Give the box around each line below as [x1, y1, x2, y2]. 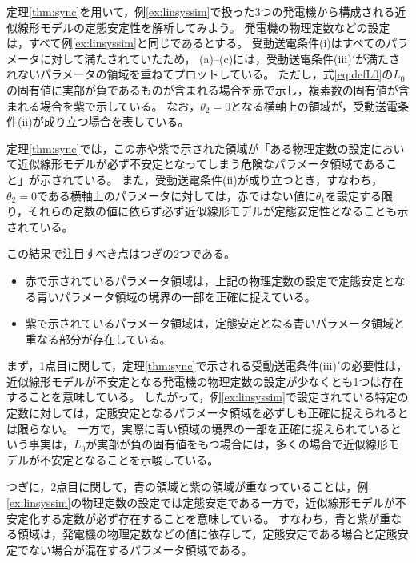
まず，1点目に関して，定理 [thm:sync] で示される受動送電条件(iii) [6, 357, 337, 374]
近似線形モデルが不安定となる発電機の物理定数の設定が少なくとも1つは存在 [6, 372, 404, 389]
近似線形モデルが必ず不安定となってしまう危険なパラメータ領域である [17, 155, 386, 172]
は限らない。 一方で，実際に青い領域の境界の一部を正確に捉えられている [6, 420, 390, 436]
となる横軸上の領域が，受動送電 [230, 97, 398, 114]
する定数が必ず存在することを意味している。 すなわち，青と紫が [39, 509, 380, 526]
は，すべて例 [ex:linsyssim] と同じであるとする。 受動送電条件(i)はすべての [6, 34, 386, 51]
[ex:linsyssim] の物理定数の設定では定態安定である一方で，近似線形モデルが [6, 494, 395, 511]
